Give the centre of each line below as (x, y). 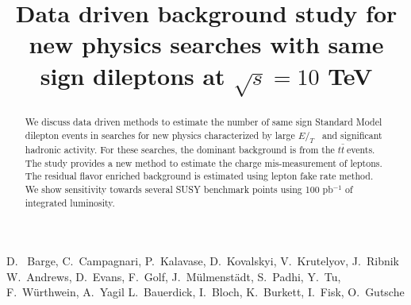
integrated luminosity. (70, 202)
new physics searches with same (206, 44)
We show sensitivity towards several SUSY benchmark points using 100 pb (179, 189)
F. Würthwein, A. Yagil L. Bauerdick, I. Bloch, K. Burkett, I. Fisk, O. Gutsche (205, 292)
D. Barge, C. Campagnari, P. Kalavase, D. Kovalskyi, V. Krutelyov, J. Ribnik (203, 261)
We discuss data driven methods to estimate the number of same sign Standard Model (204, 121)
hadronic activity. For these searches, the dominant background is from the (180, 149)
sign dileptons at (133, 75)
